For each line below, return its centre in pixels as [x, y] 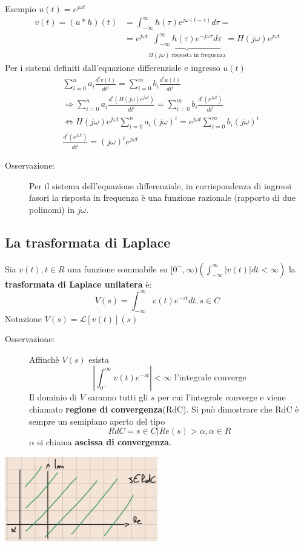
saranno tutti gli [118, 397]
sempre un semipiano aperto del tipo [97, 421]
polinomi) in [52, 209]
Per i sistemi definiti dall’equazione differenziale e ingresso [113, 67]
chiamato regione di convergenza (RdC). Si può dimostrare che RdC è [164, 409]
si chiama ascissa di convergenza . [104, 442]
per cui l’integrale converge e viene [222, 397]
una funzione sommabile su [117, 268]
